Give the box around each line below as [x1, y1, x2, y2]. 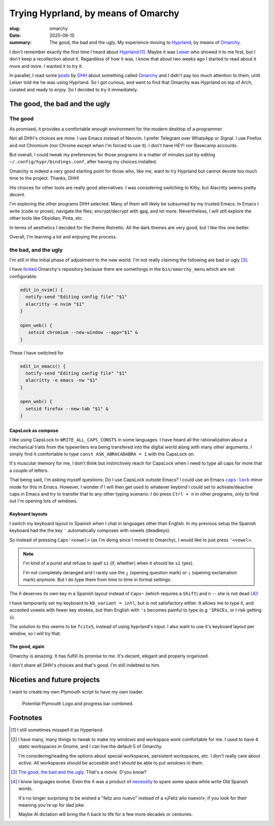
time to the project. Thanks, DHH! [9, 175, 80, 181]
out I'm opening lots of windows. [9, 498, 78, 504]
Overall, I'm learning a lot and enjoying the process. [9, 233, 117, 239]
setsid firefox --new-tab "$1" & [25, 406, 109, 411]
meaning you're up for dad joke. [18, 802, 86, 808]
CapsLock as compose [9, 427, 58, 433]
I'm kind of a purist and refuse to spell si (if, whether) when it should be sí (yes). [23, 560, 194, 566]
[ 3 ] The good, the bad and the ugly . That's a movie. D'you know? [11, 769, 147, 775]
